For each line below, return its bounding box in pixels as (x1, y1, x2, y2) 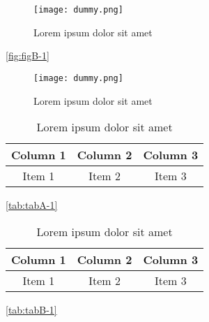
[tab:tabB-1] (6, 302, 57, 316)
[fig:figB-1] (6, 48, 49, 63)
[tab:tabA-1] (6, 198, 58, 212)
